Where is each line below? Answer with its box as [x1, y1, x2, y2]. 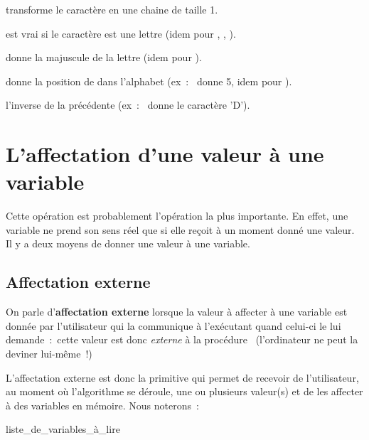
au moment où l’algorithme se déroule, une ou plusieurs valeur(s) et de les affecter [6, 384, 363, 399]
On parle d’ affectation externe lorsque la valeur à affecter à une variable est [6, 304, 348, 319]
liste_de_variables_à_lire [6, 422, 120, 436]
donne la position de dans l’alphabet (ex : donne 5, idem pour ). [6, 73, 292, 88]
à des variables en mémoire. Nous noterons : [6, 397, 199, 412]
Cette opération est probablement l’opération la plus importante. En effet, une [6, 208, 348, 223]
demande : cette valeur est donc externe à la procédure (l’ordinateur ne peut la [6, 332, 358, 347]
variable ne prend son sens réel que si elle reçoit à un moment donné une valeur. [6, 222, 355, 237]
